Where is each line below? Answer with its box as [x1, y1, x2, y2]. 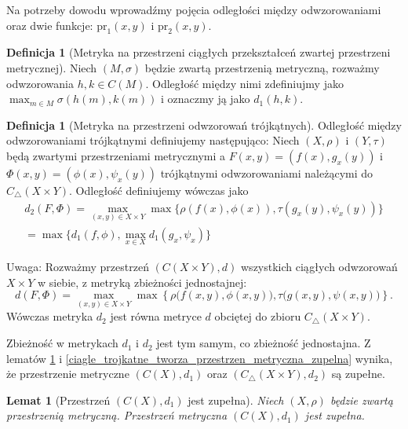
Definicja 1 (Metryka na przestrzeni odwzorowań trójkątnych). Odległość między [6, 116, 402, 133]
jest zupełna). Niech [188, 391, 284, 408]
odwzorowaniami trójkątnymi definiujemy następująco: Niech [6, 132, 300, 148]
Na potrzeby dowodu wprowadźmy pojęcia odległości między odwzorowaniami [6, 2, 381, 17]
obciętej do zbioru [214, 308, 301, 324]
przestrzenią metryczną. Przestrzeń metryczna [6, 407, 228, 423]
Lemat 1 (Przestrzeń [6, 391, 111, 408]
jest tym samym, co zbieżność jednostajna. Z [156, 335, 371, 351]
